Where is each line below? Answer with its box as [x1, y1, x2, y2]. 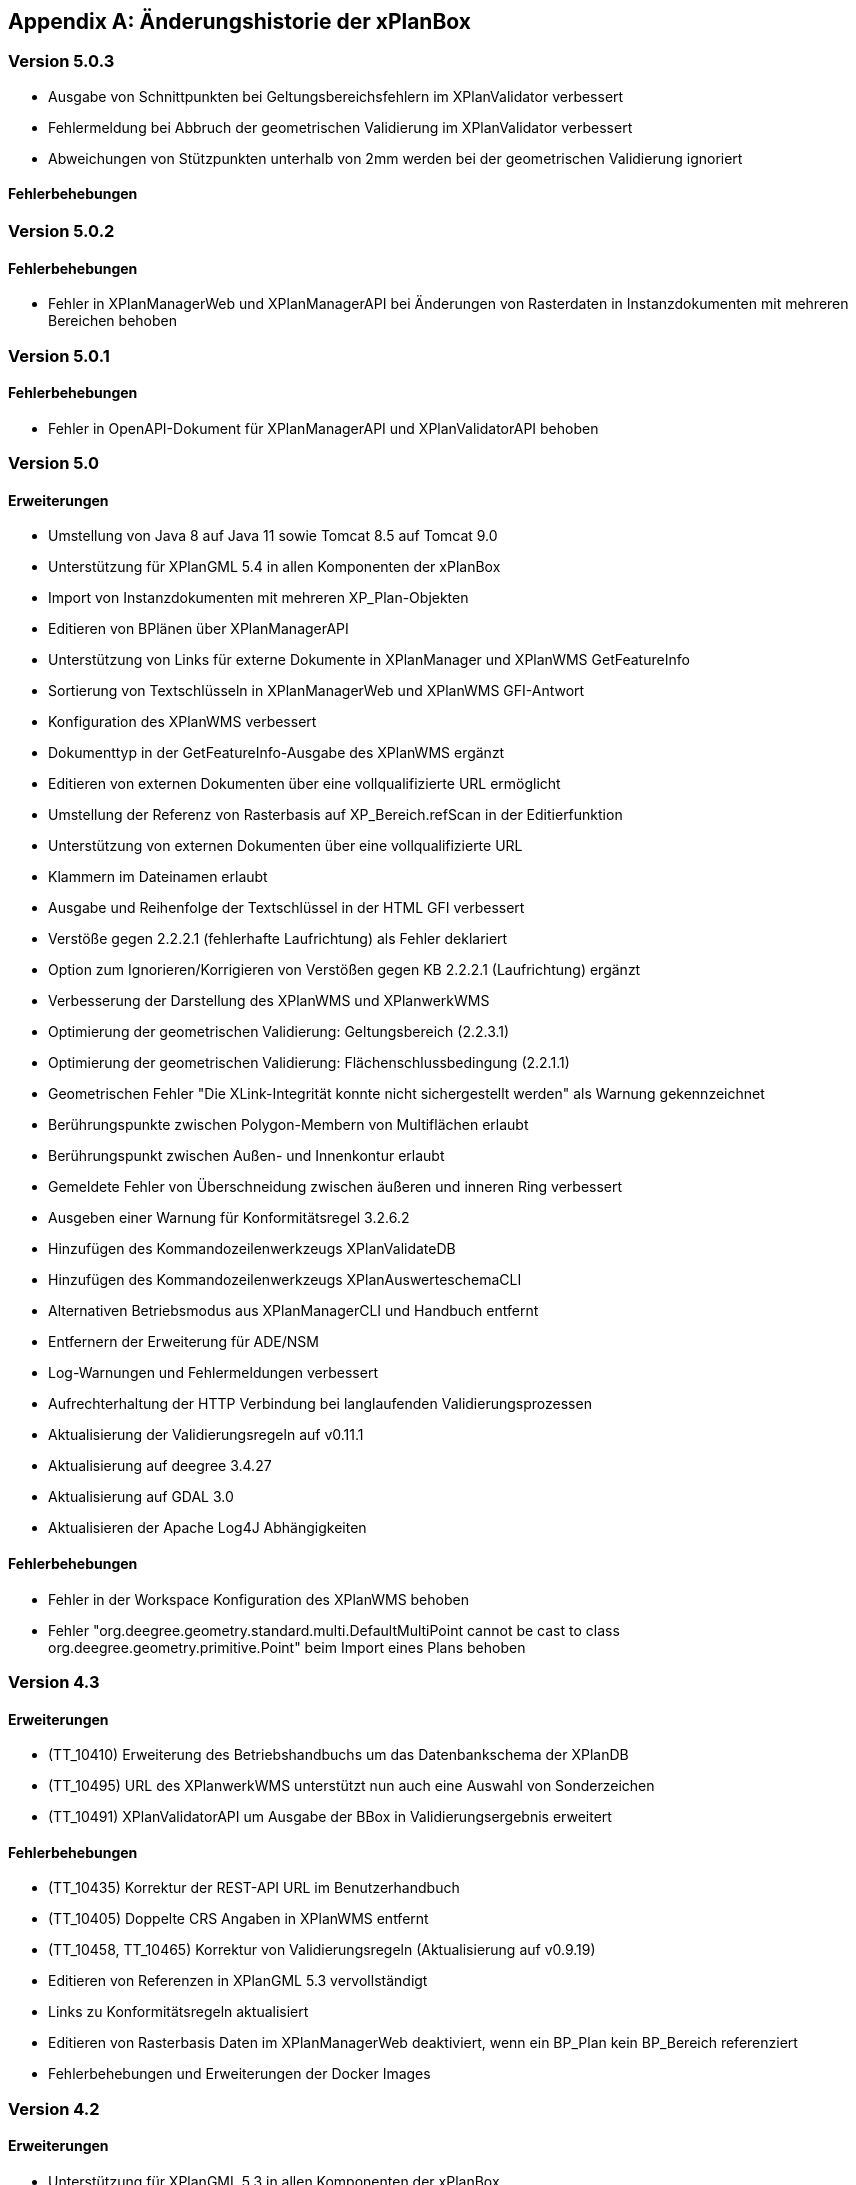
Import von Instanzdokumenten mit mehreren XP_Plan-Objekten [48, 589, 469, 607]
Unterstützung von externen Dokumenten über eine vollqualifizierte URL [48, 837, 523, 855]
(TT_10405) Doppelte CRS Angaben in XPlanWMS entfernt [48, 1910, 429, 1928]
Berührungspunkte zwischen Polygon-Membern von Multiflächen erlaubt [48, 1116, 529, 1134]
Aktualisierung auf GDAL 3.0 [48, 1488, 234, 1506]
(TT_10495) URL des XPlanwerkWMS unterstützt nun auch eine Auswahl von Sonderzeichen [48, 1777, 655, 1795]
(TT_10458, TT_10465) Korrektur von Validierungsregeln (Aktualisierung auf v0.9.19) [48, 1941, 596, 1959]
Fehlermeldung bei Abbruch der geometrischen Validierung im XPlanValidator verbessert [48, 118, 633, 136]
